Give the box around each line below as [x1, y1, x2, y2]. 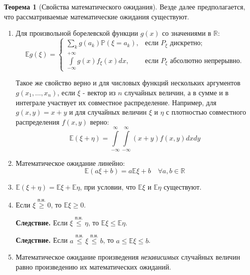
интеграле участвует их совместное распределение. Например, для [15, 97, 217, 107]
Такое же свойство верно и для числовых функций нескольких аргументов [15, 77, 241, 88]
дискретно [170, 40, 201, 47]
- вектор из [82, 87, 116, 97]
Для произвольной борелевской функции [15, 28, 138, 38]
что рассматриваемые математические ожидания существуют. [4, 11, 189, 21]
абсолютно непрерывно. [170, 57, 242, 65]
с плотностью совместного [166, 107, 246, 117]
